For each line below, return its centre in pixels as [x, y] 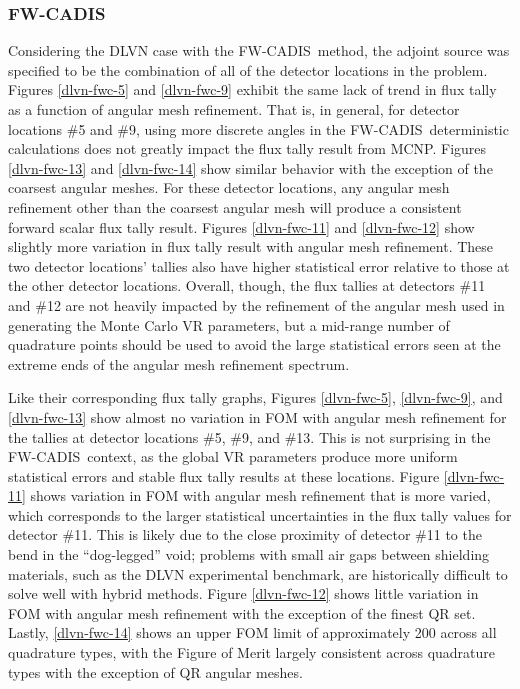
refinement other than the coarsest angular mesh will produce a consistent [235, 206]
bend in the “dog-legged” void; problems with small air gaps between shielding [249, 554]
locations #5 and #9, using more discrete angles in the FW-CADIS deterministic [258, 128]
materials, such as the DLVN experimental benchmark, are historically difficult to [258, 573]
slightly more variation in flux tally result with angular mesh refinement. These [251, 246]
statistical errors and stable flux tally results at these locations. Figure [224, 475]
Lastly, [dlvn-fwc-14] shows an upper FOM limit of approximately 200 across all [252, 632]
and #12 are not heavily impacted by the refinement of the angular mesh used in [256, 304]
